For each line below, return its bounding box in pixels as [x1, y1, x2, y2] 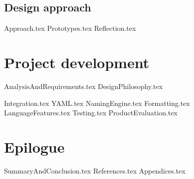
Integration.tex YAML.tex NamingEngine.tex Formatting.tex [4, 97, 190, 108]
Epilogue [4, 136, 65, 157]
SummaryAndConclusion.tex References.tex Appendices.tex [4, 165, 186, 176]
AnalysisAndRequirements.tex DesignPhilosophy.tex [4, 81, 163, 91]
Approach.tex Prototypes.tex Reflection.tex [4, 23, 136, 33]
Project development [4, 52, 149, 72]
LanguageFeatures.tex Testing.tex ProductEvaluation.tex [4, 107, 178, 118]
